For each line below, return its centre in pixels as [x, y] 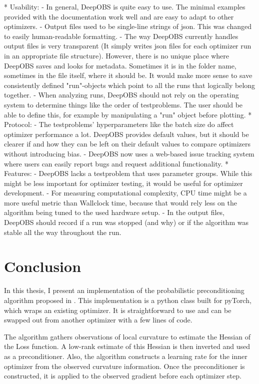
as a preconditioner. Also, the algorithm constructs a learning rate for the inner [126, 356]
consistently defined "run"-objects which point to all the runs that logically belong [130, 85]
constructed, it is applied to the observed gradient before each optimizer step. [123, 376]
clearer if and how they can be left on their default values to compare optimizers [127, 144]
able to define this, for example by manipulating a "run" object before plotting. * [128, 114]
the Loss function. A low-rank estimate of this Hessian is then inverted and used [127, 346]
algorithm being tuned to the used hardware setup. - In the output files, [114, 212]
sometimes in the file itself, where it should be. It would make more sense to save [128, 75]
